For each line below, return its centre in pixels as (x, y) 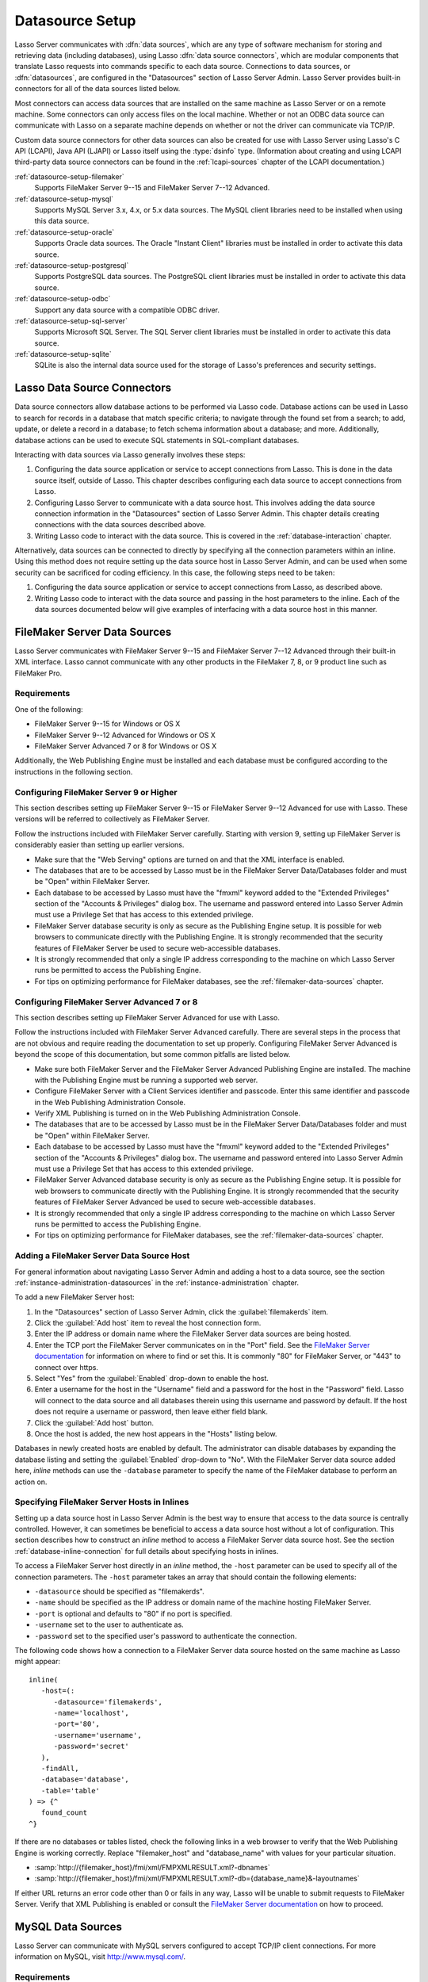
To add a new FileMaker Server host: (75, 1297)
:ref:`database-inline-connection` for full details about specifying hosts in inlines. (147, 1551)
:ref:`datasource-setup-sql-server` (71, 320)
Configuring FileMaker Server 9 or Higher (96, 792)
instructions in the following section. (74, 771)
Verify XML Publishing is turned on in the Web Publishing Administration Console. (168, 1113)
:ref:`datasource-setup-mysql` (64, 199)
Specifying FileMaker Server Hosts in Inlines (102, 1502)
